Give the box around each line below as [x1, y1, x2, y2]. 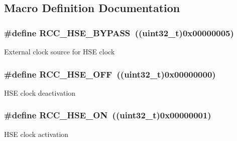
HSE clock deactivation [4, 87, 76, 98]
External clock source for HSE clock [4, 46, 115, 56]
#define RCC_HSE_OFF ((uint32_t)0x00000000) [4, 67, 216, 80]
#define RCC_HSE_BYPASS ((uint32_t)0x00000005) [4, 26, 234, 39]
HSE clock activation [4, 128, 69, 139]
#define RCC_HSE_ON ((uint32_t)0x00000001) [4, 109, 211, 121]
